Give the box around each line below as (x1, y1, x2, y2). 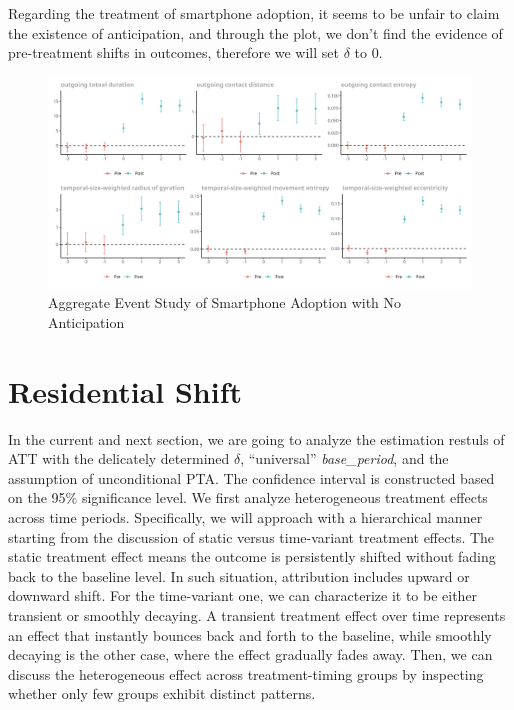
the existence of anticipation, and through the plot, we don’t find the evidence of (8, 22, 503, 43)
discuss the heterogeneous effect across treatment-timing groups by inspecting (8, 663, 484, 684)
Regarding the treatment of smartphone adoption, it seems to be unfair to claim (8, 3, 500, 23)
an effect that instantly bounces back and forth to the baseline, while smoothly (8, 624, 492, 645)
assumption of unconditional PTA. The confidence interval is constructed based (8, 467, 495, 488)
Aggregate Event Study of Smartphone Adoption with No (48, 292, 402, 313)
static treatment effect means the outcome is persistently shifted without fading (8, 546, 496, 567)
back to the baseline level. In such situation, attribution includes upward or (8, 565, 470, 586)
